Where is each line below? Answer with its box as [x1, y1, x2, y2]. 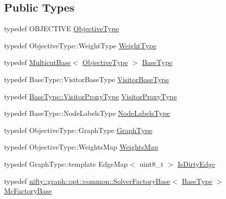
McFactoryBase [4, 185, 52, 196]
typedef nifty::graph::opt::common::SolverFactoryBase [4, 175, 170, 186]
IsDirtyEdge [177, 158, 215, 169]
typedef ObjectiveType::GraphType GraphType [4, 124, 153, 135]
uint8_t [139, 158, 164, 169]
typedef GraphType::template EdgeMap [4, 158, 128, 169]
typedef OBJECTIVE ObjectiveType [4, 23, 119, 34]
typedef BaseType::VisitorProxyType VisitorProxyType [4, 91, 177, 101]
